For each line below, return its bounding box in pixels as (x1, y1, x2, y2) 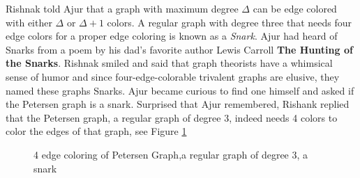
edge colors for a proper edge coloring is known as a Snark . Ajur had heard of (6, 29, 338, 43)
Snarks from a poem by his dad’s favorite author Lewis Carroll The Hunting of (6, 42, 353, 56)
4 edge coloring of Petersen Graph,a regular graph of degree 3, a (33, 147, 308, 161)
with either (6, 15, 52, 29)
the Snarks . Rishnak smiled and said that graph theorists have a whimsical (6, 56, 333, 70)
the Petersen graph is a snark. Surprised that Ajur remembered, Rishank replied (6, 97, 350, 111)
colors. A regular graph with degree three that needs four (107, 15, 352, 29)
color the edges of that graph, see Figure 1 (6, 124, 187, 138)
